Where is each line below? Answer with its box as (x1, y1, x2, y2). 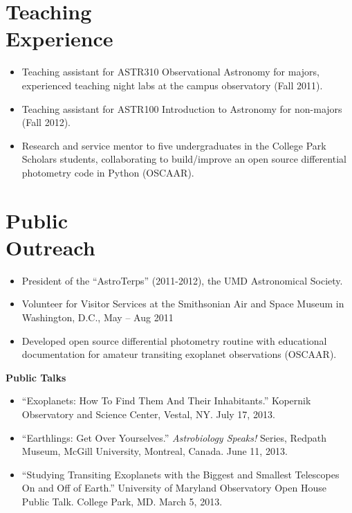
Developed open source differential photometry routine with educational (21, 333, 327, 348)
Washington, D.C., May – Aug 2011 (21, 309, 174, 324)
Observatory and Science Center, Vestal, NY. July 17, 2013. (21, 406, 275, 421)
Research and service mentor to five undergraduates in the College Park (21, 138, 326, 152)
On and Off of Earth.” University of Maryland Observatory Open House (21, 480, 326, 495)
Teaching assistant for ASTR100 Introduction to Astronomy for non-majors (21, 101, 342, 116)
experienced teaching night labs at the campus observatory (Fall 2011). (21, 78, 323, 92)
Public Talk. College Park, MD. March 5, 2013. (21, 494, 223, 508)
